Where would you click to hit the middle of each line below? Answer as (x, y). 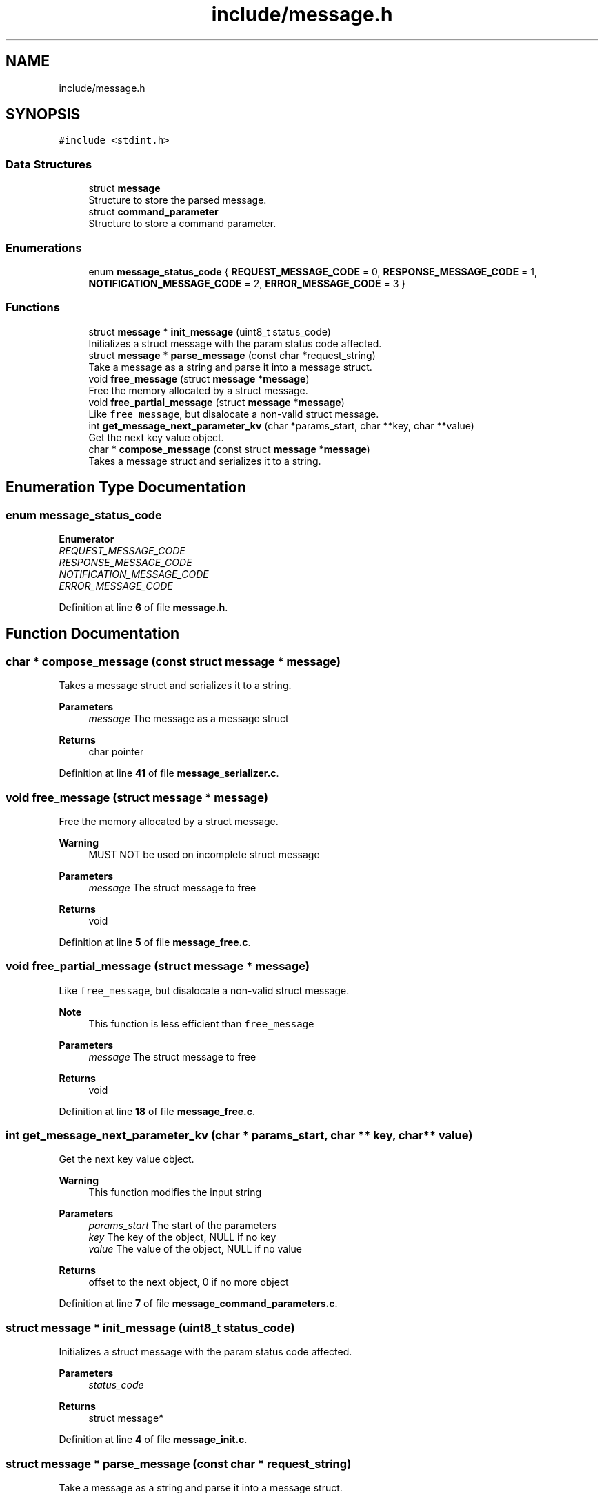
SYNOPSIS (43, 115)
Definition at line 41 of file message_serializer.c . (169, 773)
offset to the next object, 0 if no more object (189, 1282)
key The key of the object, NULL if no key (182, 1237)
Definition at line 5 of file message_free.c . (155, 942)
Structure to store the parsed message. (178, 200)
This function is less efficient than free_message (201, 1023)
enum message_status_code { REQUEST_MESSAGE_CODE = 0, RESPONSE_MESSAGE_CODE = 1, (313, 271)
